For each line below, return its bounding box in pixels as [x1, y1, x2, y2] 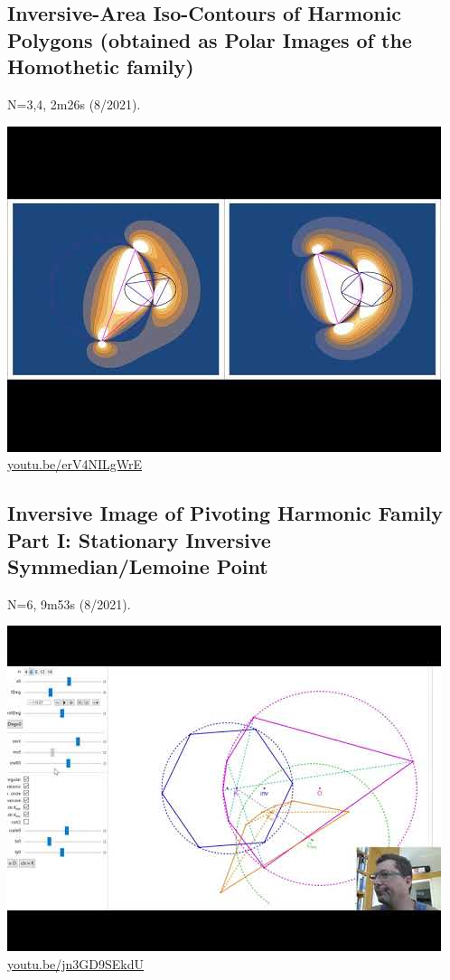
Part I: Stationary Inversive [7, 525, 271, 553]
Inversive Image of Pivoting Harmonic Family [7, 499, 443, 527]
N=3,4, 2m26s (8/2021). [7, 94, 141, 113]
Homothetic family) [7, 52, 194, 80]
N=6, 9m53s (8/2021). [7, 594, 131, 613]
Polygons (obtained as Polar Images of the [7, 25, 412, 53]
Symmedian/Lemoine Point [7, 551, 268, 580]
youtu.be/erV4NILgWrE [7, 455, 143, 474]
